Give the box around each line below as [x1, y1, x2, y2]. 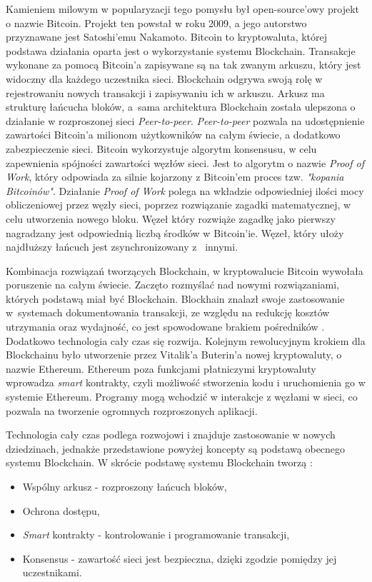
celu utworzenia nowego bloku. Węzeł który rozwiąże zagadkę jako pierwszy [6, 211, 336, 226]
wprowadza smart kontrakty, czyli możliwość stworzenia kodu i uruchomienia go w [6, 375, 366, 390]
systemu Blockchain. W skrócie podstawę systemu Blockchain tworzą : [6, 455, 313, 470]
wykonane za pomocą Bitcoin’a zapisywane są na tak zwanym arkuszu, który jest [6, 57, 361, 72]
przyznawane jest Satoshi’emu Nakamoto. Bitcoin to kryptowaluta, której [6, 29, 328, 44]
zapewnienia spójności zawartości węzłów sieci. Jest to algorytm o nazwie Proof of [6, 155, 364, 170]
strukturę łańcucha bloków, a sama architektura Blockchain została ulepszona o [6, 99, 356, 114]
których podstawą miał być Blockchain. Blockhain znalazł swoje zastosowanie [6, 291, 345, 306]
